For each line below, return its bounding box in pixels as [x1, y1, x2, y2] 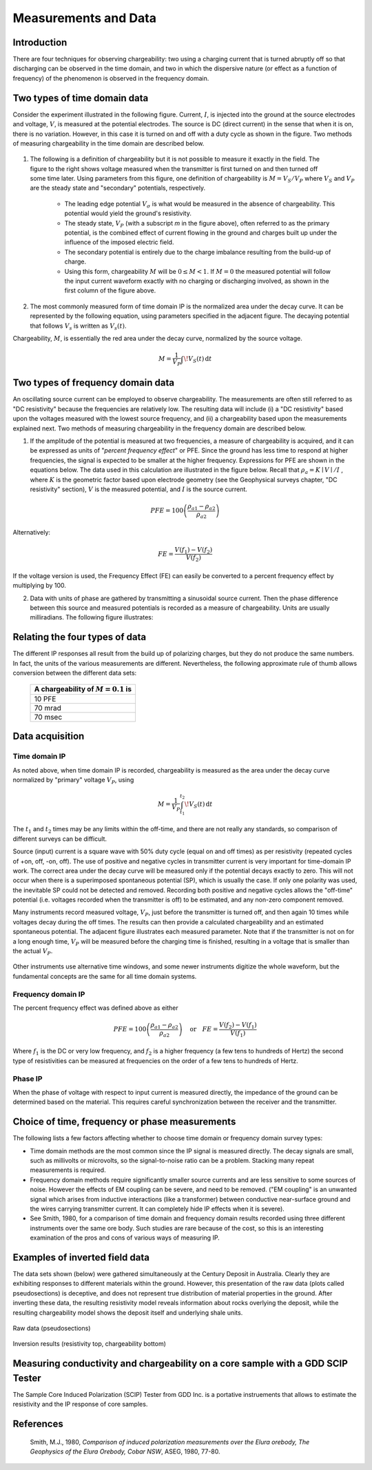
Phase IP [12, 1073, 43, 1083]
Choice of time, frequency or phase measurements [12, 1116, 236, 1128]
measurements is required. [30, 1166, 106, 1174]
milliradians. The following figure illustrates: [30, 613, 154, 622]
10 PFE [34, 694, 56, 704]
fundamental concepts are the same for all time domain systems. [12, 972, 197, 980]
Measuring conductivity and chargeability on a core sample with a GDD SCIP [12, 1358, 348, 1369]
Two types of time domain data [12, 92, 149, 103]
